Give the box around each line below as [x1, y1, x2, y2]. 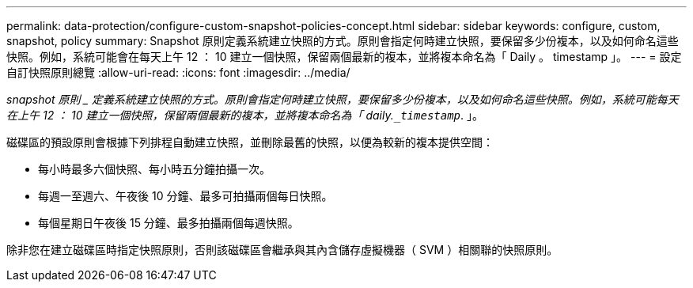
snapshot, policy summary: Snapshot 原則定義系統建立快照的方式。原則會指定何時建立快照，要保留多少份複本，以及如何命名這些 [6, 34, 679, 47]
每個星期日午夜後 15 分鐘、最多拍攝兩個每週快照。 [38, 216, 299, 229]
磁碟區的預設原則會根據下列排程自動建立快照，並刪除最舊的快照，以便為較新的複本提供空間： [6, 135, 494, 149]
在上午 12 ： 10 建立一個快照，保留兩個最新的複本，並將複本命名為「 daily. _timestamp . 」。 [6, 108, 484, 122]
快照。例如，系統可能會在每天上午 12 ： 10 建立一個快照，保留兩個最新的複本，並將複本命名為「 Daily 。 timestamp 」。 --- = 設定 [6, 50, 682, 63]
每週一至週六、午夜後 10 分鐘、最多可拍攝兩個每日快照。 [38, 189, 333, 203]
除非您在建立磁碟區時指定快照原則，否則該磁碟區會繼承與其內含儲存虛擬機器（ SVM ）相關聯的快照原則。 [6, 243, 559, 256]
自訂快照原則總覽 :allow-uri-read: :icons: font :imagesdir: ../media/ [6, 66, 350, 79]
